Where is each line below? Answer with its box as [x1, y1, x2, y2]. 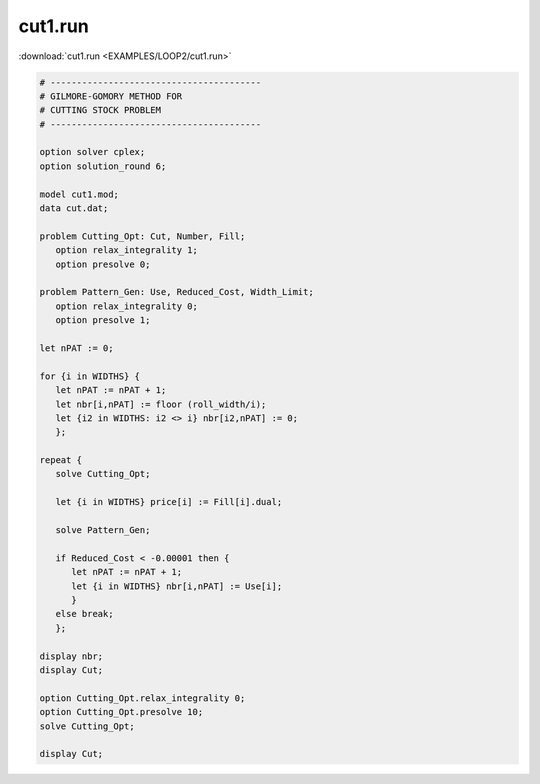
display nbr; [39, 650, 104, 662]
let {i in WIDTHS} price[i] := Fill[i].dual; [55, 496, 283, 508]
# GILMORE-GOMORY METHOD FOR [39, 90, 183, 102]
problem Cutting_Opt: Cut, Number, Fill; [39, 230, 246, 242]
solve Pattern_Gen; [55, 525, 151, 536]
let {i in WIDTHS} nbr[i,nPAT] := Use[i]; [71, 580, 283, 592]
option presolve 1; [55, 315, 151, 326]
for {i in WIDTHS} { [39, 370, 140, 382]
